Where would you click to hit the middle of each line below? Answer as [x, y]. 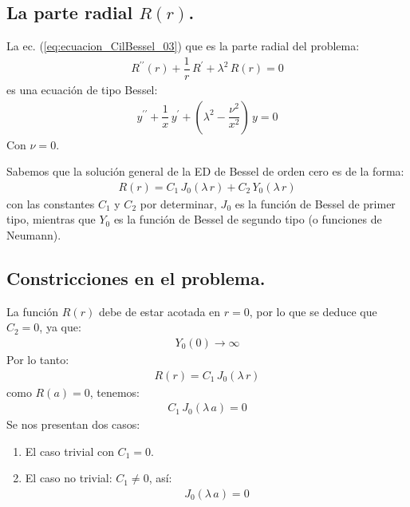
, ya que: [60, 327]
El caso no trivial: [69, 478]
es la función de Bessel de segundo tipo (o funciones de [248, 219]
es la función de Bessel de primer [315, 203]
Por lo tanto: [38, 359]
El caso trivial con [69, 451]
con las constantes [51, 203]
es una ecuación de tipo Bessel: [82, 89]
